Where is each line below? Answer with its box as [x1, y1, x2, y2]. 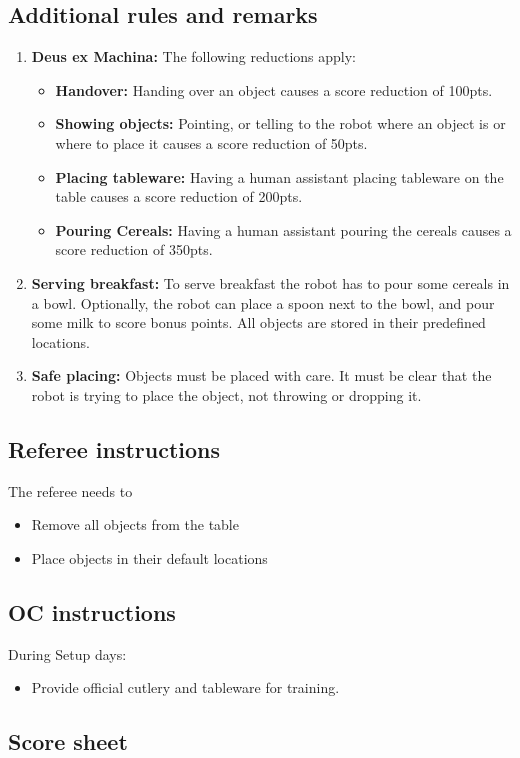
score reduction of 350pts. [55, 239, 213, 260]
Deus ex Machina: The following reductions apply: [31, 46, 356, 67]
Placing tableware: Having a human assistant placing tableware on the [55, 166, 504, 187]
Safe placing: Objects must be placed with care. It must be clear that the [31, 365, 492, 386]
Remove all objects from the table [31, 514, 239, 535]
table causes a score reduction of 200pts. [55, 186, 303, 207]
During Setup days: [8, 643, 127, 664]
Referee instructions [8, 433, 221, 464]
